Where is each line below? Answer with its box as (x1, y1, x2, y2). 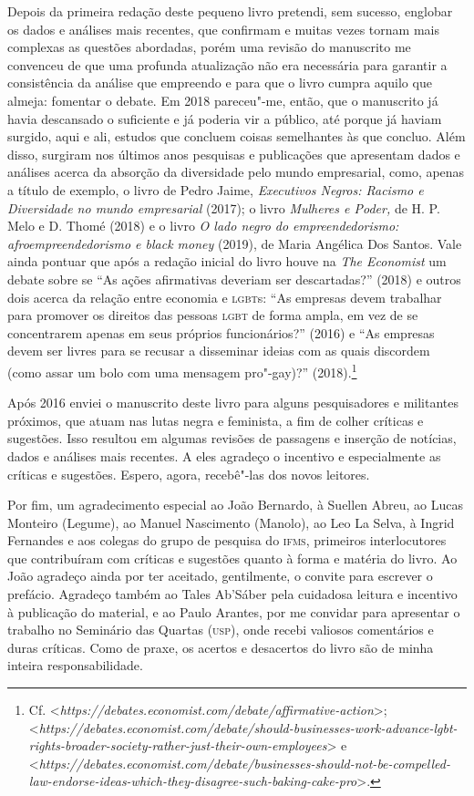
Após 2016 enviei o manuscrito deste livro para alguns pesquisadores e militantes (7, 393, 459, 412)
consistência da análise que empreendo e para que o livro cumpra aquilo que (7, 73, 432, 92)
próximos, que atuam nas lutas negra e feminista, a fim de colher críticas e (7, 410, 424, 429)
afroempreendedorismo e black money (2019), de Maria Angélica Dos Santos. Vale (7, 233, 462, 253)
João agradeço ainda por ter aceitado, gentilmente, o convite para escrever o (7, 566, 433, 585)
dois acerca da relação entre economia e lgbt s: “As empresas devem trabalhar (7, 287, 442, 306)
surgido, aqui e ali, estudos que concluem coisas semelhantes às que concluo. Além (7, 127, 466, 146)
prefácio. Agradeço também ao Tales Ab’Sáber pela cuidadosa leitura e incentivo (7, 584, 458, 604)
